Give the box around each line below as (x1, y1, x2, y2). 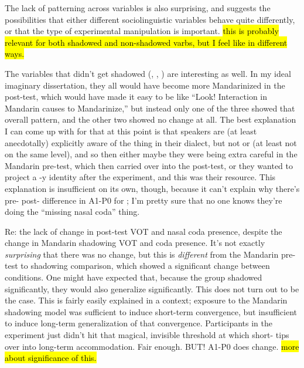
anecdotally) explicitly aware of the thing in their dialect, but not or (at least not (5, 136, 297, 148)
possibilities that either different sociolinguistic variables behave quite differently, (5, 13, 295, 25)
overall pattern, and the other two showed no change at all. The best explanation (5, 113, 296, 126)
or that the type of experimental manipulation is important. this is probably (5, 25, 279, 37)
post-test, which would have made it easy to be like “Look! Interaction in (5, 90, 268, 103)
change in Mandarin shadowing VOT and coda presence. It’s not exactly (5, 237, 265, 249)
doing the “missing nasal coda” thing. (5, 205, 140, 218)
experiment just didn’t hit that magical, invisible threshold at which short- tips (5, 329, 289, 341)
